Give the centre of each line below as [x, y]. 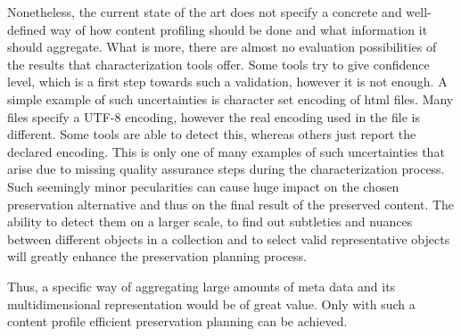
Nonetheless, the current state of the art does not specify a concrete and [205, 12]
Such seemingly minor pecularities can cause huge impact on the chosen [203, 186]
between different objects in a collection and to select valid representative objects [229, 238]
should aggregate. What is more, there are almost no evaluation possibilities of [222, 47]
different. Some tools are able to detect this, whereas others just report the [212, 134]
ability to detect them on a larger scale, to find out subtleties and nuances [210, 221]
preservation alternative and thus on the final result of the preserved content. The [231, 204]
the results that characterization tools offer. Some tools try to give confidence [218, 64]
